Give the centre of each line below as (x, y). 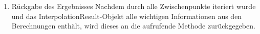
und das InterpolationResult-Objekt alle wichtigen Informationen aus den (127, 16)
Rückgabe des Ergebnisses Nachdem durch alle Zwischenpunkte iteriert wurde (134, 6)
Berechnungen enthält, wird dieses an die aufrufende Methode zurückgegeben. (133, 26)
